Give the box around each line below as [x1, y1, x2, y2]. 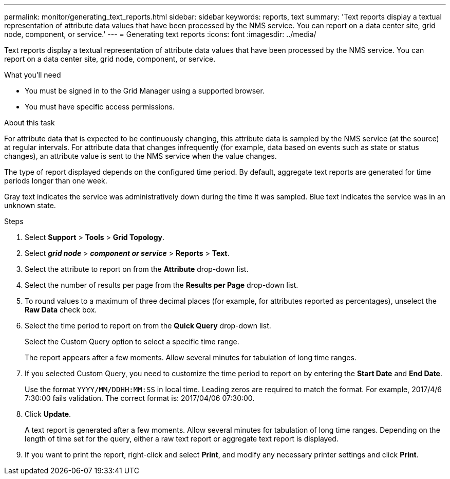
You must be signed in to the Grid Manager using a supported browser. [25, 86, 265, 95]
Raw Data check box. [25, 305, 97, 314]
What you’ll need [4, 70, 61, 79]
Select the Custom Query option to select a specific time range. [25, 337, 239, 346]
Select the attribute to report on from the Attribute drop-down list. [25, 265, 249, 273]
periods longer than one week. [4, 176, 107, 185]
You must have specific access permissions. [25, 102, 175, 111]
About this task [4, 118, 55, 127]
